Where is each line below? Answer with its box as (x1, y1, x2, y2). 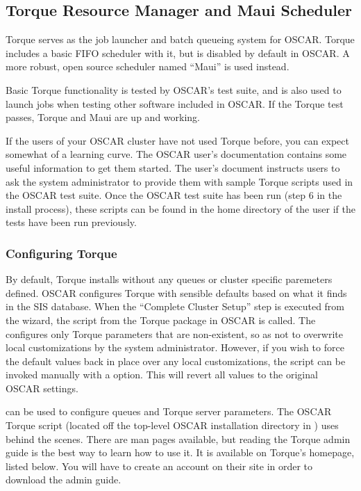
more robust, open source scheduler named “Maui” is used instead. (6, 59, 289, 74)
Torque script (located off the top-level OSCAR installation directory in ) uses (6, 418, 339, 433)
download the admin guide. (6, 472, 121, 487)
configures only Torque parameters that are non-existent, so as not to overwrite (6, 326, 343, 341)
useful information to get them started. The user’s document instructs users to (6, 160, 340, 175)
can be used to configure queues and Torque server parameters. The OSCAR (6, 404, 332, 419)
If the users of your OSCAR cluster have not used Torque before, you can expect (6, 133, 349, 147)
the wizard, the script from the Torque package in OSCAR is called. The (6, 312, 316, 327)
